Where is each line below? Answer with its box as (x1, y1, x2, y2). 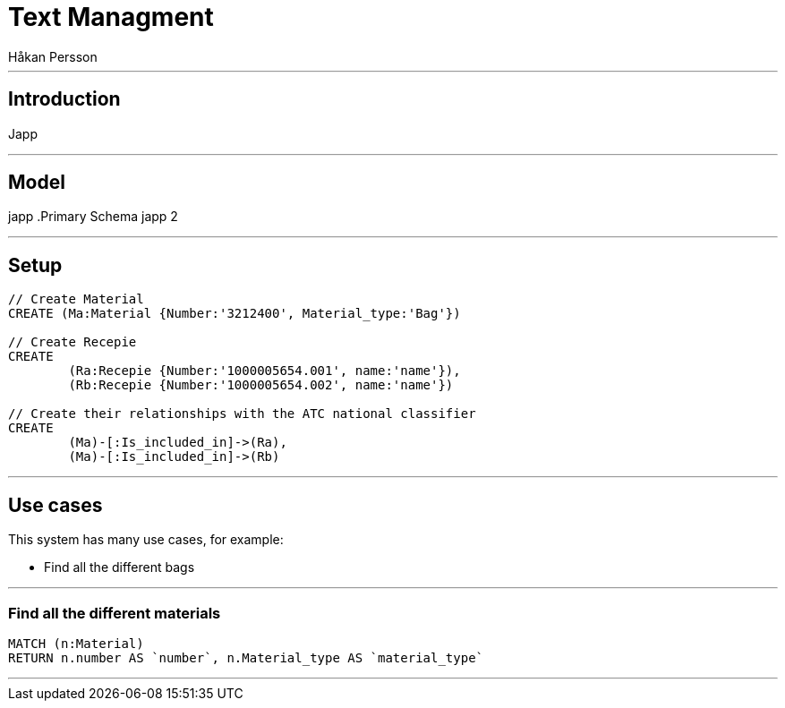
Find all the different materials (8, 603, 221, 622)
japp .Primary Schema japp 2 (8, 209, 178, 225)
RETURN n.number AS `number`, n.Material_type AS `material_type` (8, 650, 484, 665)
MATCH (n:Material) (8, 635, 144, 651)
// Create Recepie (8, 335, 137, 350)
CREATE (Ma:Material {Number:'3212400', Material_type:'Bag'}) (8, 306, 461, 321)
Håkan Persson (8, 48, 98, 64)
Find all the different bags (44, 559, 195, 576)
